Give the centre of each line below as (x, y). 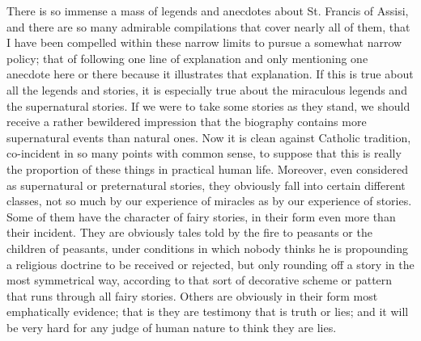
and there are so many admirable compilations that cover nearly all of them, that (208, 26)
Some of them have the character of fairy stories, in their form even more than (201, 216)
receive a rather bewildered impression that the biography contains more (187, 122)
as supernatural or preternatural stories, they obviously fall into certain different (206, 185)
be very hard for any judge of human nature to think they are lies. (172, 327)
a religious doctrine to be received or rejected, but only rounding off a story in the (210, 264)
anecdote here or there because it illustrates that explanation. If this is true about (210, 74)
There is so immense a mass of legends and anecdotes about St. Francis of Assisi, (208, 11)
